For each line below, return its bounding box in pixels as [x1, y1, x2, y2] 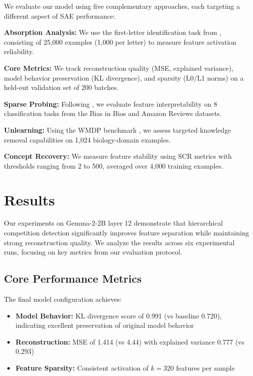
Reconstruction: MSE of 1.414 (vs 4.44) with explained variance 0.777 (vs [15, 336, 245, 347]
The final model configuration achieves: [4, 294, 122, 304]
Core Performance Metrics [4, 271, 142, 286]
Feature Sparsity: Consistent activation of [15, 362, 149, 373]
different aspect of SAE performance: [4, 10, 115, 21]
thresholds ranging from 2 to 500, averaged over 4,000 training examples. [4, 160, 224, 171]
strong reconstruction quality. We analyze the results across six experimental [4, 237, 235, 247]
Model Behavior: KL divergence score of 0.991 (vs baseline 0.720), [15, 310, 222, 320]
